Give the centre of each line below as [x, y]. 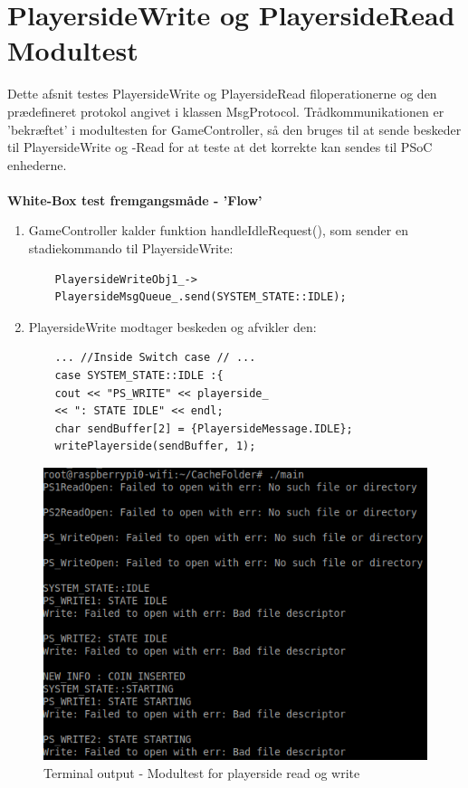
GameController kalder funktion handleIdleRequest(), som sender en [218, 230]
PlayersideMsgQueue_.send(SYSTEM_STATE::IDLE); [201, 297]
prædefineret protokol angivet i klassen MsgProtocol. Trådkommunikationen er [226, 111]
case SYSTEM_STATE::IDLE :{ [139, 376]
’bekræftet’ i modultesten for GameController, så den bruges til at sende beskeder [234, 129]
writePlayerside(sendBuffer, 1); [155, 446]
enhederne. [37, 164]
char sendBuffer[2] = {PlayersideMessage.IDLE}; [204, 428]
